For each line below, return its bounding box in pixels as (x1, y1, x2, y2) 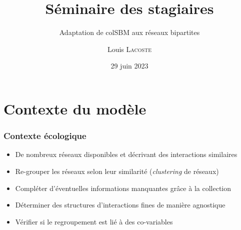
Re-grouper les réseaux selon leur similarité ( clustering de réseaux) (15, 165, 219, 176)
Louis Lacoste (107, 43, 152, 54)
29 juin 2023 (110, 60, 148, 71)
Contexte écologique (3, 129, 86, 142)
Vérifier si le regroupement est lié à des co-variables (15, 216, 173, 226)
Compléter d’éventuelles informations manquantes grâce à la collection (15, 182, 231, 193)
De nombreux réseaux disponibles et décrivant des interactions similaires (15, 149, 237, 159)
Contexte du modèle (3, 98, 146, 118)
